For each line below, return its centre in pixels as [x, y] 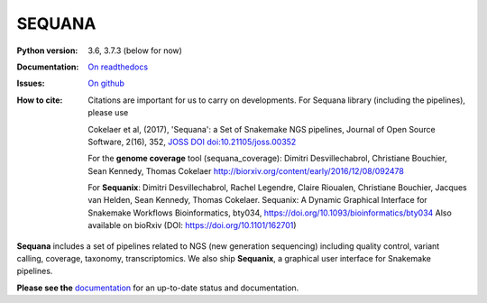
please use [108, 113]
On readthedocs [118, 67]
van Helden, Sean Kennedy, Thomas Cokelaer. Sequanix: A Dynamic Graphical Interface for [257, 200]
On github [106, 83]
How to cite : [40, 100]
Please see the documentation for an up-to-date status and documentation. [158, 288]
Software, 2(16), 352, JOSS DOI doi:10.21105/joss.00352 [192, 142]
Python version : [47, 50]
